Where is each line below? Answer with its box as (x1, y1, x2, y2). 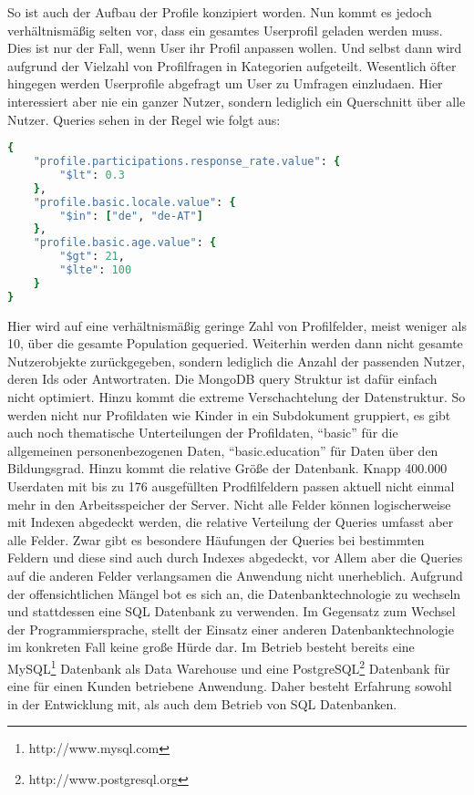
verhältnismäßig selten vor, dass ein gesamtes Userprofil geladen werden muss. (7, 20, 443, 39)
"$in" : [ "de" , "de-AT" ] (59, 209, 203, 222)
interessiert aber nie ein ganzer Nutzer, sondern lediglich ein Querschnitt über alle (7, 91, 466, 110)
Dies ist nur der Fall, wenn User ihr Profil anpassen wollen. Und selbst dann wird (7, 38, 462, 57)
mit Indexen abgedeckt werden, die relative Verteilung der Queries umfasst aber (7, 512, 454, 532)
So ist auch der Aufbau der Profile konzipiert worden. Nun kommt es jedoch (7, 3, 432, 21)
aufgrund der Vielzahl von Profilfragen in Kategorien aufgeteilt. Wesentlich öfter (7, 56, 457, 75)
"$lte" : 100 (59, 263, 132, 277)
